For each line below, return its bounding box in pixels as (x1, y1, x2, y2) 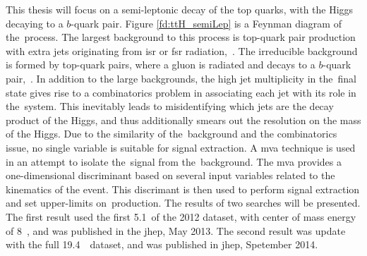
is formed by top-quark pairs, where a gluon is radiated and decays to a (6, 57, 315, 72)
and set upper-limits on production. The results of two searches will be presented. (6, 195, 361, 210)
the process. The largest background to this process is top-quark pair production (6, 30, 356, 44)
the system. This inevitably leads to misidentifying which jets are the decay (6, 99, 334, 114)
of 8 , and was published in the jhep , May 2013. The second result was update (6, 223, 346, 238)
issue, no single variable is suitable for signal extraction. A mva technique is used (6, 140, 356, 154)
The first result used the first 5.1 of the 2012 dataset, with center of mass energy (6, 209, 356, 224)
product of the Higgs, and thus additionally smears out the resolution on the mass (6, 112, 361, 127)
